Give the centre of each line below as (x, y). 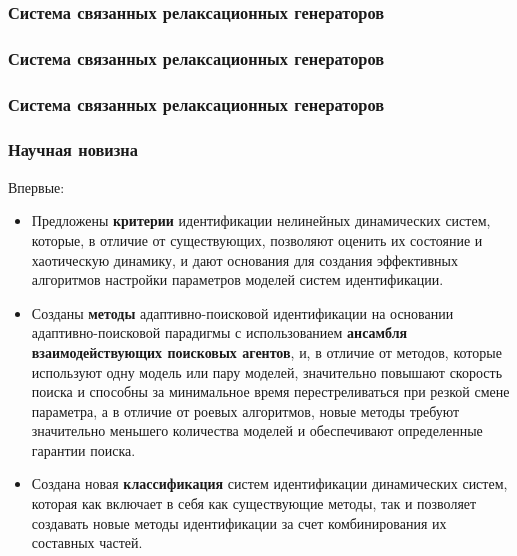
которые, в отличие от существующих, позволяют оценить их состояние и (257, 239)
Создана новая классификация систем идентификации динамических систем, (269, 483)
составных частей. (87, 542)
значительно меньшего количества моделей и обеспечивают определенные (257, 430)
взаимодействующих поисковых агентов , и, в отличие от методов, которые (266, 351)
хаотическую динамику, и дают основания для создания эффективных (245, 259)
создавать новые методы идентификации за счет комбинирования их (239, 522)
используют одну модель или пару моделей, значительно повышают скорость (267, 371)
